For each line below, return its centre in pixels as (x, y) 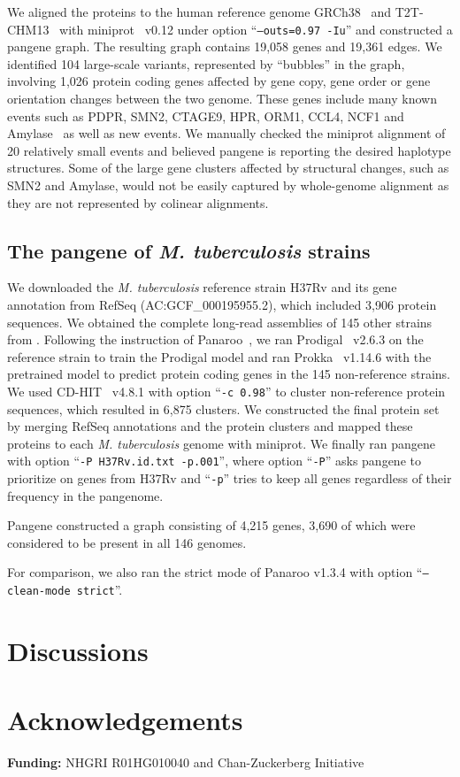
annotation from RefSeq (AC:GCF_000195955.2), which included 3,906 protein (222, 304)
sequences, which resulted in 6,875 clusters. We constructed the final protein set (223, 408)
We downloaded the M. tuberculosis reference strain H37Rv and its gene (202, 287)
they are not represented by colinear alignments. (138, 202)
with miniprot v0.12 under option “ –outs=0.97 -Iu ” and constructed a (256, 29)
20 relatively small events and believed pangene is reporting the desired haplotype (229, 150)
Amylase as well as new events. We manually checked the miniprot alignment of (226, 133)
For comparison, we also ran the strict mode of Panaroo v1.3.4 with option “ (215, 572)
